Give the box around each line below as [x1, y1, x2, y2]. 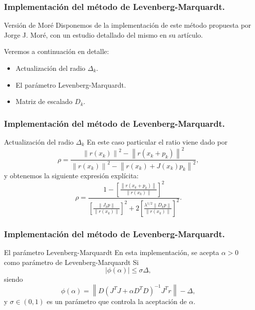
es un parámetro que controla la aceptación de [46, 296, 187, 306]
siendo [4, 274, 23, 284]
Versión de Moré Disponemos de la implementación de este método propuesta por [4, 20, 252, 30]
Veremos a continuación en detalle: [4, 46, 109, 56]
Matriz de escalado [15, 96, 73, 106]
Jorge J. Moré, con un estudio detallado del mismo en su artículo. [4, 29, 203, 40]
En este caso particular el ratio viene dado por [86, 137, 228, 147]
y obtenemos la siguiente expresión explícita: [4, 170, 139, 181]
